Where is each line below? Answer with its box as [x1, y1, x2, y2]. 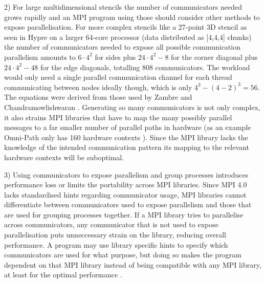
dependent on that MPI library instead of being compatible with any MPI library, [4, 259, 261, 270]
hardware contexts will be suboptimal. [4, 151, 124, 162]
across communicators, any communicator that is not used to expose [4, 219, 218, 230]
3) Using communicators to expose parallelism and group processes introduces [4, 169, 249, 180]
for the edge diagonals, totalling [40, 61, 140, 72]
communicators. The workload [155, 61, 250, 72]
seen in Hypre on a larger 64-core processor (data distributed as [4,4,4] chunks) [4, 31, 252, 42]
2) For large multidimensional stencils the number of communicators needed [4, 2, 242, 12]
